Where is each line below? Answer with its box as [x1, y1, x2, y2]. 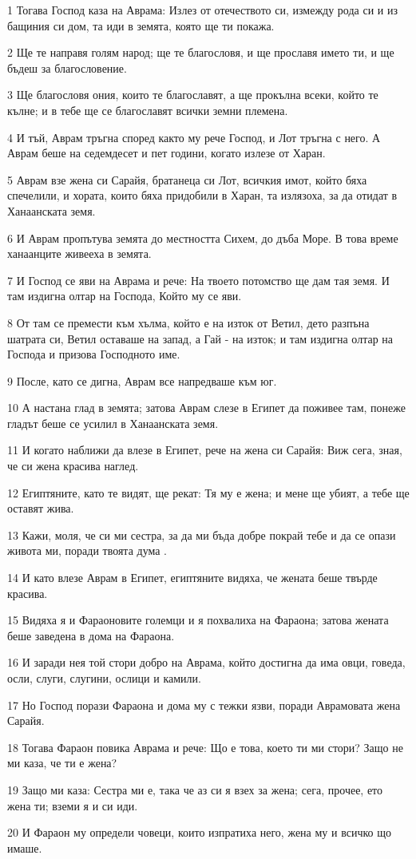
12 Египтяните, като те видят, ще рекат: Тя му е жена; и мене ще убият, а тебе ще [7, 484, 410, 501]
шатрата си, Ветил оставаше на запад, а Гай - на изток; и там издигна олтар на [7, 330, 394, 346]
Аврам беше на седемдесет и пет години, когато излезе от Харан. [7, 144, 326, 161]
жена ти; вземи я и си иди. [7, 797, 138, 813]
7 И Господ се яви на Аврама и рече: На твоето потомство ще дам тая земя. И [7, 271, 390, 288]
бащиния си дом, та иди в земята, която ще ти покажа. [7, 17, 275, 34]
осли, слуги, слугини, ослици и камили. [7, 670, 201, 686]
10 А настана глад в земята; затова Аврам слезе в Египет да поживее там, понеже [7, 399, 406, 416]
